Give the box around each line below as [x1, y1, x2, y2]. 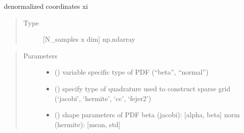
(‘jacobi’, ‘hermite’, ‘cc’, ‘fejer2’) [54, 93, 151, 103]
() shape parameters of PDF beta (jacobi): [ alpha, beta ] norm [54, 109, 240, 120]
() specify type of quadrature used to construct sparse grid [54, 83, 230, 93]
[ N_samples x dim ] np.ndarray [43, 34, 135, 44]
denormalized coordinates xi [4, 1, 88, 11]
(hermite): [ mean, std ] [54, 119, 121, 129]
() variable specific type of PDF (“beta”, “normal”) [54, 67, 209, 77]
